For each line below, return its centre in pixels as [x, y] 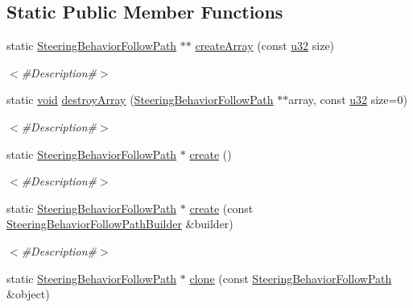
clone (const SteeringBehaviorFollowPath [291, 278]
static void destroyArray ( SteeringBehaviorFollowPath [140, 100]
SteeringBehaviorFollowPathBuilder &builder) [120, 224]
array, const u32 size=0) [348, 100]
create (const [221, 208]
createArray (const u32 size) [265, 46]
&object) [28, 294]
